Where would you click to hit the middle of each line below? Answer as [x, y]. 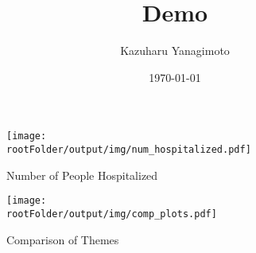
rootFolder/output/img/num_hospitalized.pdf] [129, 149]
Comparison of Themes [63, 239]
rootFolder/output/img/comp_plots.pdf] [112, 214]
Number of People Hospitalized [82, 175]
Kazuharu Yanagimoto [175, 51]
